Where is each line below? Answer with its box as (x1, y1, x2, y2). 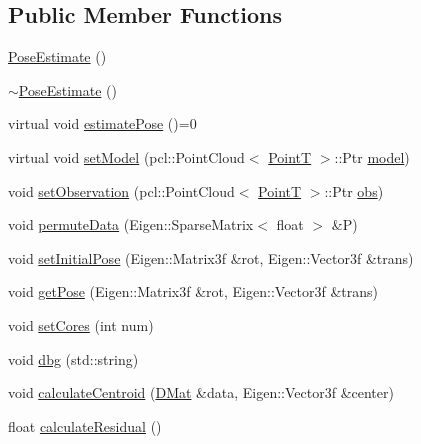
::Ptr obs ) (324, 180, 384, 201)
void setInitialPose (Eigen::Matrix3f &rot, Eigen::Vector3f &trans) (8, 247, 414, 268)
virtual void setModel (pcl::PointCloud (8, 146, 245, 167)
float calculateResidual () (8, 415, 162, 436)
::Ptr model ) (334, 146, 410, 167)
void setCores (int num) (8, 314, 154, 335)
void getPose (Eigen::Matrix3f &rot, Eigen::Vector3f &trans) (8, 281, 379, 302)
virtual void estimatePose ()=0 (8, 113, 197, 134)
